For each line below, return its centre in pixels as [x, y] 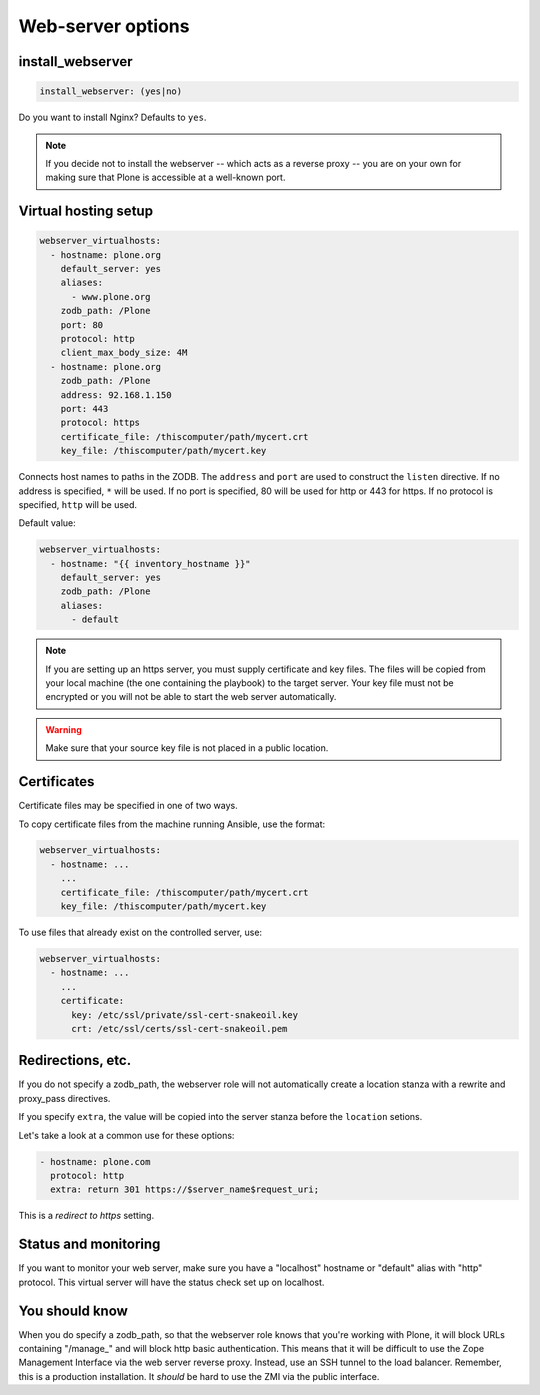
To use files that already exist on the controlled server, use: [140, 932]
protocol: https [100, 423]
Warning [63, 729]
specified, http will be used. [78, 504]
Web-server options [104, 26]
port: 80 [82, 324]
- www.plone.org [111, 296]
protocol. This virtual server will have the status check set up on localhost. [171, 1282]
